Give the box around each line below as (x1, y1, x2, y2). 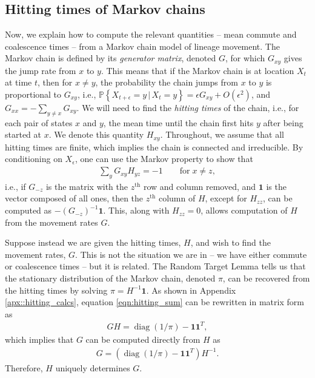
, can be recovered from (222, 272, 310, 285)
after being (263, 116, 303, 129)
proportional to (5, 88, 62, 101)
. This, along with (103, 204, 170, 217)
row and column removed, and (143, 180, 256, 192)
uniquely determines (55, 361, 130, 374)
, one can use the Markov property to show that (75, 152, 253, 165)
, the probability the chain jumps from (95, 76, 238, 89)
